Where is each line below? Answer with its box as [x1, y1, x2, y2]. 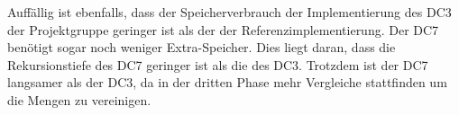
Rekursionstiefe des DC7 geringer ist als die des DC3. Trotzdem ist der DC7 [7, 55, 428, 74]
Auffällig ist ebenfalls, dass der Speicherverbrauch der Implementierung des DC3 [7, 3, 452, 21]
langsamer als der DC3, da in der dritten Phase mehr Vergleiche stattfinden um [7, 73, 447, 92]
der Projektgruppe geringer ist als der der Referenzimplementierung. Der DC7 [7, 20, 439, 39]
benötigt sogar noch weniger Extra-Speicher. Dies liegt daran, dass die [7, 38, 396, 57]
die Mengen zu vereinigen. [7, 90, 151, 109]
